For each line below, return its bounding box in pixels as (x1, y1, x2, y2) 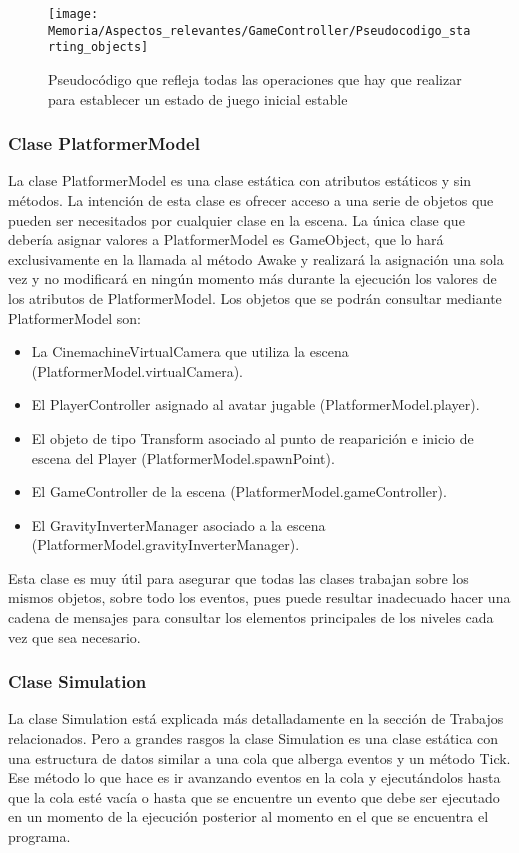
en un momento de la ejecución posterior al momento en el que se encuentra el (8, 806, 489, 827)
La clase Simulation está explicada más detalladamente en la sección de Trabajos (8, 708, 504, 729)
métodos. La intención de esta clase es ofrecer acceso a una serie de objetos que (8, 189, 494, 210)
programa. (8, 826, 71, 847)
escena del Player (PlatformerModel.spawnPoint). (31, 447, 335, 468)
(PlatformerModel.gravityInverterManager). (31, 534, 300, 555)
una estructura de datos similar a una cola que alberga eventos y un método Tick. (8, 747, 511, 768)
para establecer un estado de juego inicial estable (48, 88, 348, 109)
